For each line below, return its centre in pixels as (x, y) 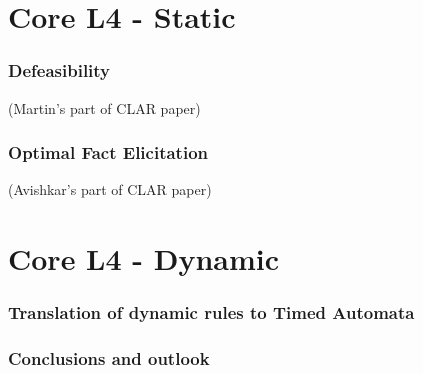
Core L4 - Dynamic (144, 258)
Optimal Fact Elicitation (108, 152)
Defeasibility (59, 70)
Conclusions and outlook (109, 358)
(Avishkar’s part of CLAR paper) (110, 189)
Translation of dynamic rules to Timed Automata (211, 312)
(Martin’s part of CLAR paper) (104, 107)
